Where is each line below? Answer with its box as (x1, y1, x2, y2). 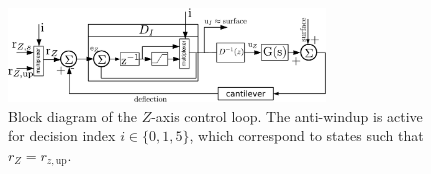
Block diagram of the (8, 105, 137, 126)
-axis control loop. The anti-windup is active (151, 105, 423, 126)
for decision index (8, 125, 116, 146)
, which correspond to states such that (189, 125, 424, 146)
